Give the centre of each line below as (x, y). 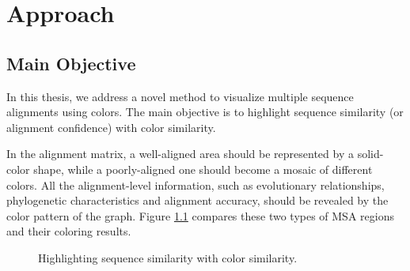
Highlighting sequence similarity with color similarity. (168, 257)
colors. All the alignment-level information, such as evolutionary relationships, (196, 184)
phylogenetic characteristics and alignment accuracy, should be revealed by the (197, 200)
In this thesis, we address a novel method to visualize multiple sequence (180, 96)
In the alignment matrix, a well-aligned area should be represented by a (180, 154)
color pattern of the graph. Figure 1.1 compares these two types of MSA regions (200, 215)
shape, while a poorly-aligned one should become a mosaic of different (203, 169)
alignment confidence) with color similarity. (111, 127)
